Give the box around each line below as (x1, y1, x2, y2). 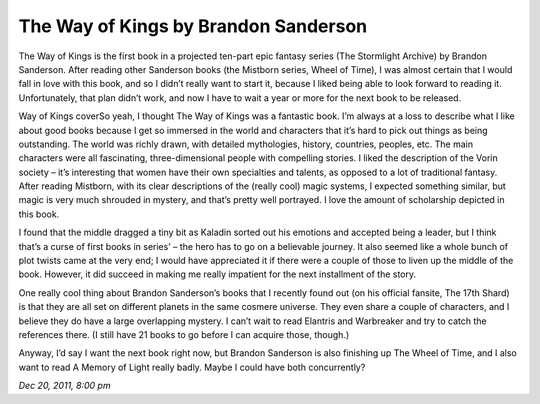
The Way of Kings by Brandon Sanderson (18, 15, 368, 37)
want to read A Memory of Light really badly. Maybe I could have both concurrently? (18, 361, 366, 373)
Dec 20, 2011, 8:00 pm (18, 380, 111, 392)
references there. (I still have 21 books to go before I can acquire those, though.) (18, 328, 350, 340)
